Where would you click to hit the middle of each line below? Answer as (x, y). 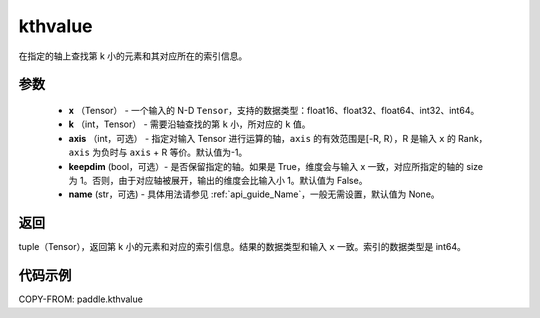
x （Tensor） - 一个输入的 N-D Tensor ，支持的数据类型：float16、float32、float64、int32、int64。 (274, 110)
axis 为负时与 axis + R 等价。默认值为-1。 (158, 152)
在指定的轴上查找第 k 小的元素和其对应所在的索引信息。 (133, 56)
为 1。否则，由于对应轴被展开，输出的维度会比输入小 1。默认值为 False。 (218, 180)
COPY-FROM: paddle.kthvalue (81, 299)
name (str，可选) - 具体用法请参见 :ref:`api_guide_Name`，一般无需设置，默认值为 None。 (254, 194)
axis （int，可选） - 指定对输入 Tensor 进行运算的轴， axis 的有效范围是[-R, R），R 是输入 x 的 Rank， (278, 138)
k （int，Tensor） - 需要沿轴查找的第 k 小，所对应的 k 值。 (189, 124)
